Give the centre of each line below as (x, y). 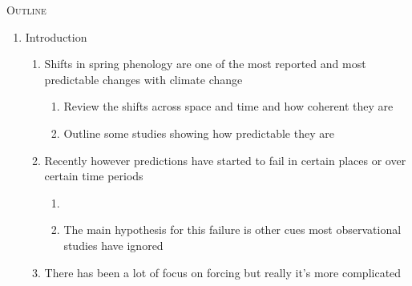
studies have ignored (113, 245)
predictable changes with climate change (143, 79)
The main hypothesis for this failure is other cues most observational (232, 230)
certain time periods (94, 176)
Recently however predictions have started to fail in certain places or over (225, 160)
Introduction (56, 36)
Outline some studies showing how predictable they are (199, 133)
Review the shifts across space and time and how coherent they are (228, 106)
